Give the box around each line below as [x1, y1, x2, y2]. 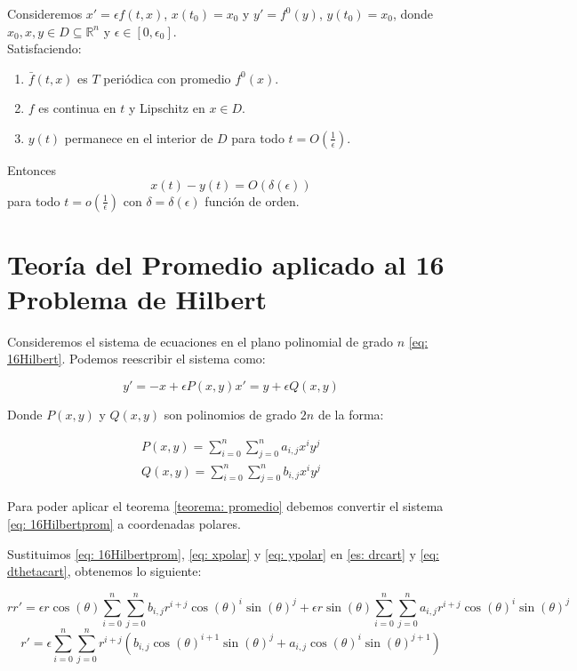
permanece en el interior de [64, 128, 213, 147]
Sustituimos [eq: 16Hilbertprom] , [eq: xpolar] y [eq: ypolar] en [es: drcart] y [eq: [7, 544, 439, 563]
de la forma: [317, 405, 384, 424]
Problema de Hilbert [7, 280, 267, 316]
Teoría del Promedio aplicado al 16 [7, 245, 445, 282]
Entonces [7, 160, 57, 179]
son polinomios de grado [164, 405, 297, 424]
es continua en [38, 99, 116, 117]
